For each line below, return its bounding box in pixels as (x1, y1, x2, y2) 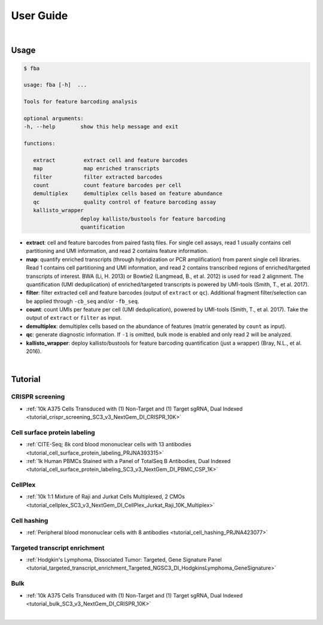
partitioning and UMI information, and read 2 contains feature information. (26, 247, 209, 255)
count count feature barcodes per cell (33, 182, 182, 189)
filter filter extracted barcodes (33, 173, 163, 180)
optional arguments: (23, 115, 84, 122)
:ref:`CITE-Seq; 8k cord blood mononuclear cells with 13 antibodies (26, 441, 191, 448)
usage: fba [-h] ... (23, 81, 87, 88)
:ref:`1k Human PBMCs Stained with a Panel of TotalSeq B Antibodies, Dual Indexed (26, 457, 231, 464)
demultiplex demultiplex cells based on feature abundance (33, 190, 223, 197)
